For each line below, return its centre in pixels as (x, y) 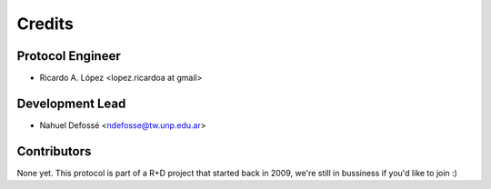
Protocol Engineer (69, 56)
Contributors (54, 151)
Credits (45, 24)
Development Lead (71, 103)
